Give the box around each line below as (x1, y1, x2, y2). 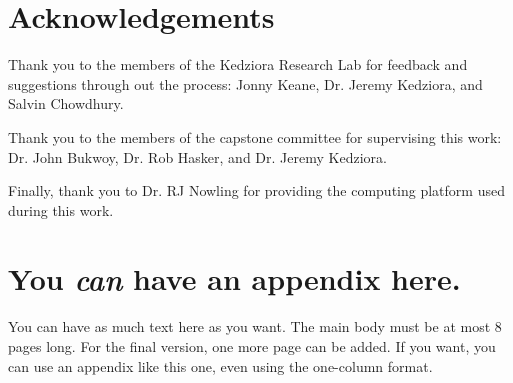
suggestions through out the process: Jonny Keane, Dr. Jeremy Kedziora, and (8, 73, 483, 94)
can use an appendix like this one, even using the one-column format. (8, 355, 433, 376)
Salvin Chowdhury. (8, 93, 124, 114)
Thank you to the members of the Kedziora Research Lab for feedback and (8, 54, 468, 75)
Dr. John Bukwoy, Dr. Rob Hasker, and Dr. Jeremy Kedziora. (8, 146, 387, 167)
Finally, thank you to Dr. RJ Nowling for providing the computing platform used (8, 180, 505, 201)
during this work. (8, 199, 114, 220)
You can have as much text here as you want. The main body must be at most (8, 316, 491, 337)
